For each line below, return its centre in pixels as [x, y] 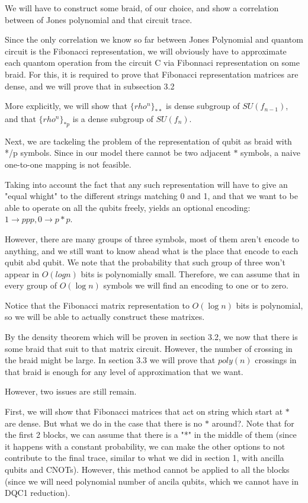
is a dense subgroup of [113, 118]
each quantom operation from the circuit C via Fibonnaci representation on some [152, 63]
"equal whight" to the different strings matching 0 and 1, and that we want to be [151, 196]
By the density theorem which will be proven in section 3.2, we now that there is [151, 337]
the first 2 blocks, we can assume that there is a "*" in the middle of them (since [151, 435]
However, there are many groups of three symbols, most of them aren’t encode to [152, 238]
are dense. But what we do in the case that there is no [104, 423]
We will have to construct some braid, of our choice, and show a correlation [142, 8]
